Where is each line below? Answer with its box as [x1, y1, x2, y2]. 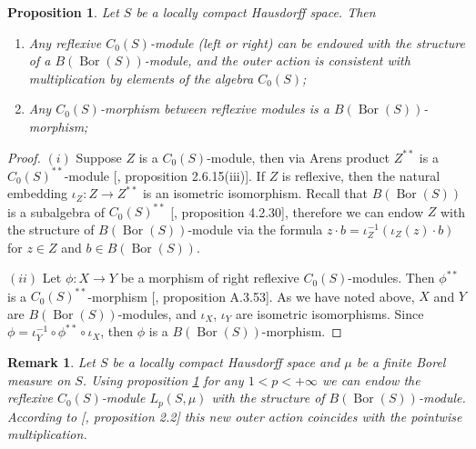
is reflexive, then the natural [281, 165, 441, 185]
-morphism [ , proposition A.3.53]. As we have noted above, [87, 286, 415, 305]
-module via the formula [187, 219, 323, 238]
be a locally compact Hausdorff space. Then [136, 3, 376, 21]
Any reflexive [28, 33, 102, 52]
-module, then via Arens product [207, 147, 390, 166]
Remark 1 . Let [7, 353, 96, 371]
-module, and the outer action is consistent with [144, 51, 410, 70]
